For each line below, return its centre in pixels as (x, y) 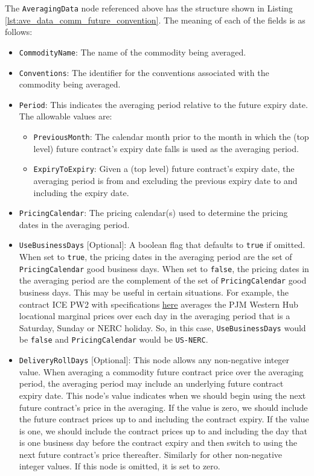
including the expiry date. (81, 192)
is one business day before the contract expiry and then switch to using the (158, 443)
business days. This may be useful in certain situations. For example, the (154, 292)
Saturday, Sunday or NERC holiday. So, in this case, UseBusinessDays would (162, 327)
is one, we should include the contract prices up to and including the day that (163, 430)
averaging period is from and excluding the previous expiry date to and (165, 180)
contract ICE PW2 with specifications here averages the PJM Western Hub (159, 304)
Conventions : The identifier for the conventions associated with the (144, 72)
